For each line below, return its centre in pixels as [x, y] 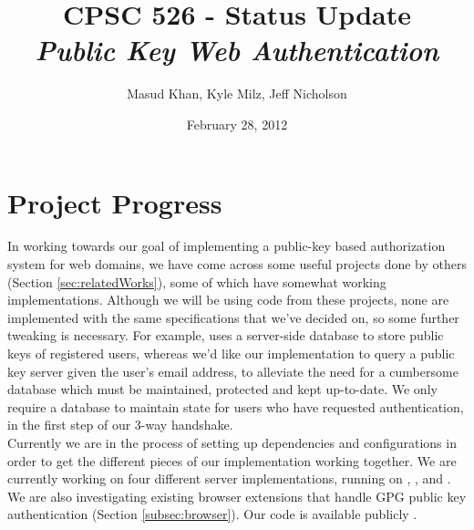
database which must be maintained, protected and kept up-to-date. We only [222, 389]
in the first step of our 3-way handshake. [120, 425]
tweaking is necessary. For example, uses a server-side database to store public [226, 335]
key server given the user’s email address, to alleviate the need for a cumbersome [233, 371]
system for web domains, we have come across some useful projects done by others [237, 264]
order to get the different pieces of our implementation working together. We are [232, 460]
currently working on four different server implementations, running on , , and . [229, 478]
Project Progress [115, 202]
